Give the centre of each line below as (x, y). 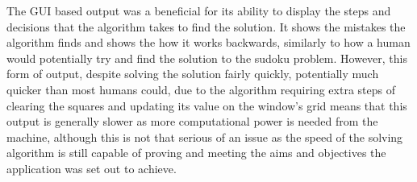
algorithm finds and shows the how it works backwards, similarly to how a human (208, 42)
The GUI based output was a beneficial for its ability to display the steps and (199, 10)
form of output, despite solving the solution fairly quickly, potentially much (193, 74)
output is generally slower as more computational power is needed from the (192, 121)
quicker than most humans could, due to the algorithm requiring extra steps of (201, 89)
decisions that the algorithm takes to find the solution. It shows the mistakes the (206, 26)
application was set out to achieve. (92, 168)
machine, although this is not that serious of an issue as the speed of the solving (205, 136)
